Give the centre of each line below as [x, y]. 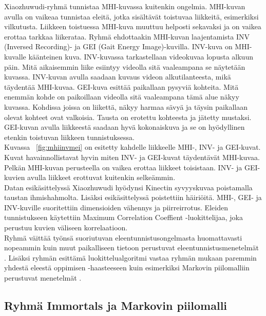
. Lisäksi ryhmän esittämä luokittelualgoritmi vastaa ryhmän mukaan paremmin [130, 257]
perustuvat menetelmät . [43, 278]
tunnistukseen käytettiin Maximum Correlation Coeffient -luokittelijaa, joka [123, 217]
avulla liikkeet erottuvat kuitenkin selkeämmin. [101, 177]
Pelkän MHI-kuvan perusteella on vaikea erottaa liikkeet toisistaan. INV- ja [123, 167]
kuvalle [15, 56]
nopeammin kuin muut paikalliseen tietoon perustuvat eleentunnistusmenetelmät [131, 248]
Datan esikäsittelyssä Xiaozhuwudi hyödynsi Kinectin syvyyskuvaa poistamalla [128, 187]
